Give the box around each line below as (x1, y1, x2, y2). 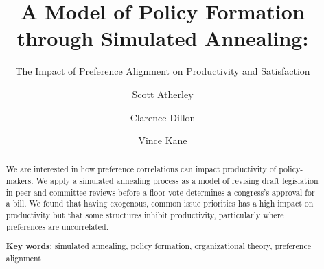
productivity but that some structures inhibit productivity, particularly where (5, 209, 284, 221)
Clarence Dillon (130, 110, 196, 124)
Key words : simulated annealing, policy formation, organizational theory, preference (5, 240, 311, 253)
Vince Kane (138, 133, 187, 148)
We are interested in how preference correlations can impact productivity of (5, 163, 277, 175)
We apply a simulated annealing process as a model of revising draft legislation (36, 175, 319, 187)
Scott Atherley (132, 86, 194, 101)
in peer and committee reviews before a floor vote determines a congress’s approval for (5, 186, 315, 198)
